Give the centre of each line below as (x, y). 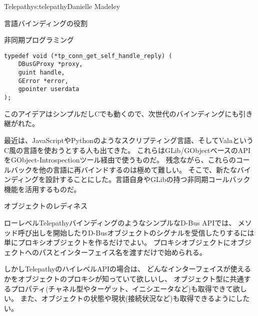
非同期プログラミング (39, 40)
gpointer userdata (49, 89)
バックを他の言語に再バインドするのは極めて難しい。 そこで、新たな (124, 169)
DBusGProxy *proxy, (50, 64)
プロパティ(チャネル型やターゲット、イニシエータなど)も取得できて (122, 288)
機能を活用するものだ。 (42, 189)
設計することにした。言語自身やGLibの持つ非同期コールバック (148, 179)
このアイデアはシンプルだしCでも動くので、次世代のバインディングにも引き (128, 113)
